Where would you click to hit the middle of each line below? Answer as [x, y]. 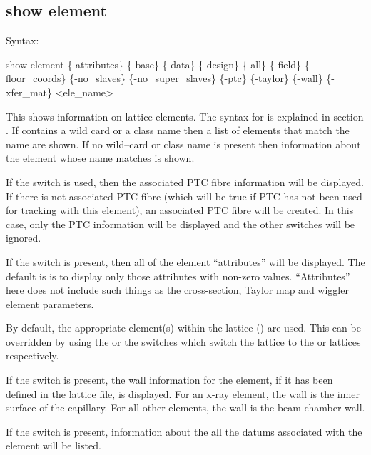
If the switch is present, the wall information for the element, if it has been [169, 380]
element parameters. [50, 303]
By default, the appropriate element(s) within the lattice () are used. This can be [183, 328]
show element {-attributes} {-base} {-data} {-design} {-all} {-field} [154, 64]
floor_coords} [36, 78]
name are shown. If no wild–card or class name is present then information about [183, 144]
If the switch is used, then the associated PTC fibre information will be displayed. [185, 182]
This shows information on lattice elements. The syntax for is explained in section [185, 116]
